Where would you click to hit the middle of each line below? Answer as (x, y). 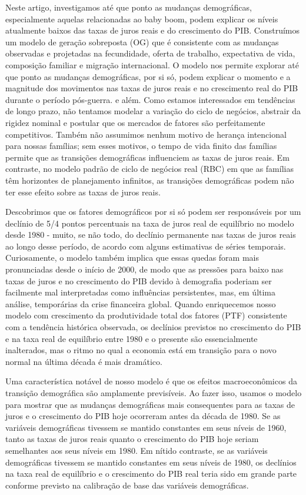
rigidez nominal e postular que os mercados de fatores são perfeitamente (135, 122)
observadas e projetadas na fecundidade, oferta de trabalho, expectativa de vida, (150, 53)
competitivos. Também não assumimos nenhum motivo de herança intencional (146, 134)
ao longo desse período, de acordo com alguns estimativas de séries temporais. (146, 246)
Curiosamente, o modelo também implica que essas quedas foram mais (132, 258)
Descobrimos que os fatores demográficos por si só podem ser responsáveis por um (153, 212)
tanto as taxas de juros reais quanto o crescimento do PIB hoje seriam (132, 439)
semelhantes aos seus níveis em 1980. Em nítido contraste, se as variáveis (137, 450)
